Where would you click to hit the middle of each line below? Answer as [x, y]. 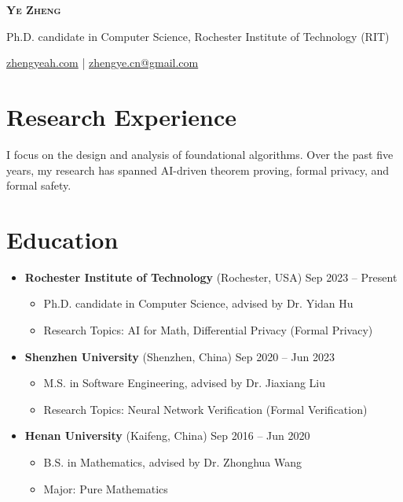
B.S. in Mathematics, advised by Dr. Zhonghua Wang [173, 461]
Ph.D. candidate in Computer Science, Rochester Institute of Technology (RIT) [198, 36]
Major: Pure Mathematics [106, 488]
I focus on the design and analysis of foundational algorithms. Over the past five [200, 154]
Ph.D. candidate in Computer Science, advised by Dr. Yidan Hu [198, 303]
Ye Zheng [34, 9]
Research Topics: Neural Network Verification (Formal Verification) [205, 409]
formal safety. [39, 185]
